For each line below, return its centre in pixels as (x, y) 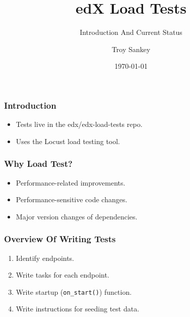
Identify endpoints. (45, 258)
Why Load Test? (38, 164)
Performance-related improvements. (71, 182)
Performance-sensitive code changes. (72, 199)
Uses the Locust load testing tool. (68, 141)
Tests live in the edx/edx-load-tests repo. (79, 124)
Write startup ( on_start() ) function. (74, 291)
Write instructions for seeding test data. (78, 309)
